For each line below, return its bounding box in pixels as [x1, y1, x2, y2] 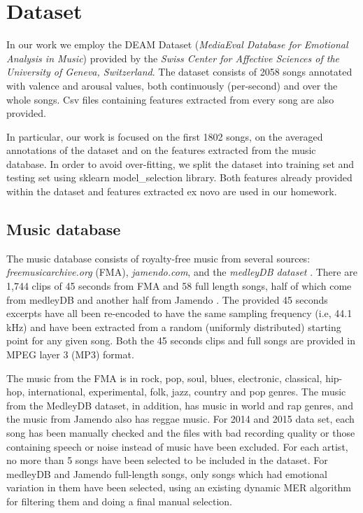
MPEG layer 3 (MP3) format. [6, 347, 134, 362]
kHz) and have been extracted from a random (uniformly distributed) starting [6, 319, 341, 334]
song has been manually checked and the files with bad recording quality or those [6, 425, 355, 440]
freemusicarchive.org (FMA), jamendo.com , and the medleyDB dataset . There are [6, 265, 357, 279]
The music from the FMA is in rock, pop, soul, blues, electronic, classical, [6, 370, 322, 385]
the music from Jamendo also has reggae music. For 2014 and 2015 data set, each [6, 412, 355, 426]
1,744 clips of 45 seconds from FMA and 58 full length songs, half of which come [6, 279, 352, 293]
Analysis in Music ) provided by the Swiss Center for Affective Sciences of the [6, 50, 340, 65]
